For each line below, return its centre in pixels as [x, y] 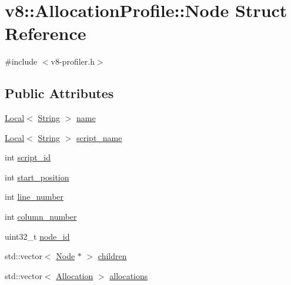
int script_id [28, 157]
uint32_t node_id [37, 236]
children [112, 256]
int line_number [34, 197]
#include [21, 61]
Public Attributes [59, 93]
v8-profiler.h [73, 61]
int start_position [37, 177]
